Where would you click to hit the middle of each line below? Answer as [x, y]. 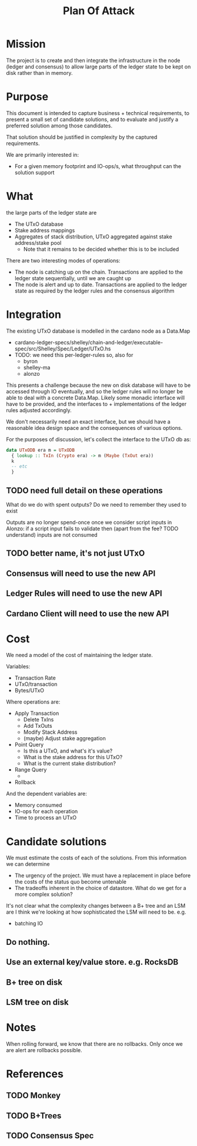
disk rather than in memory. [39, 73]
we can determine [28, 864]
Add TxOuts [38, 726]
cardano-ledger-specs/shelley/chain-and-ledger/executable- [89, 342]
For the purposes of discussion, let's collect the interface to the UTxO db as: [98, 439]
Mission [26, 44]
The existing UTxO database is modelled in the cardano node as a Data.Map [98, 331]
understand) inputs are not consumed [52, 534]
